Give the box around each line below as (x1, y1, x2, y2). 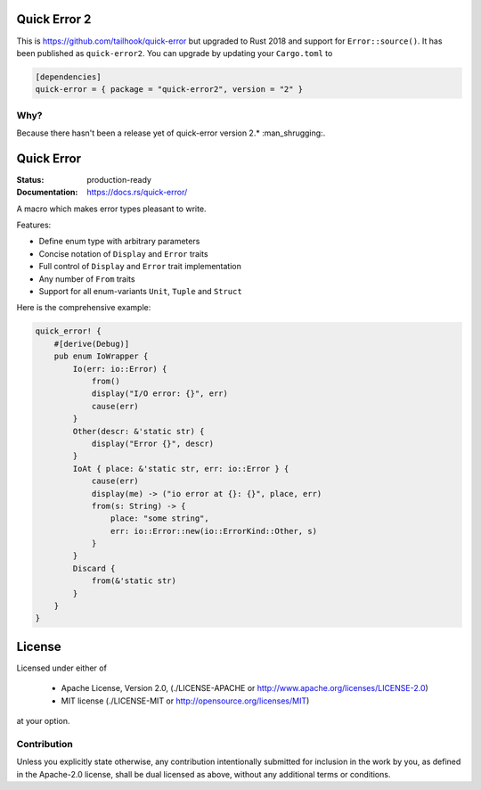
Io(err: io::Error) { (72, 364, 167, 374)
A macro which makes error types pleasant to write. (16, 203, 207, 214)
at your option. (16, 716, 70, 727)
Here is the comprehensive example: (16, 302, 151, 313)
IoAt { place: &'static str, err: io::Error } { (72, 464, 289, 473)
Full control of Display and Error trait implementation (38, 261, 242, 272)
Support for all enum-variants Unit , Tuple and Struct (38, 286, 242, 297)
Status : (16, 174, 45, 185)
